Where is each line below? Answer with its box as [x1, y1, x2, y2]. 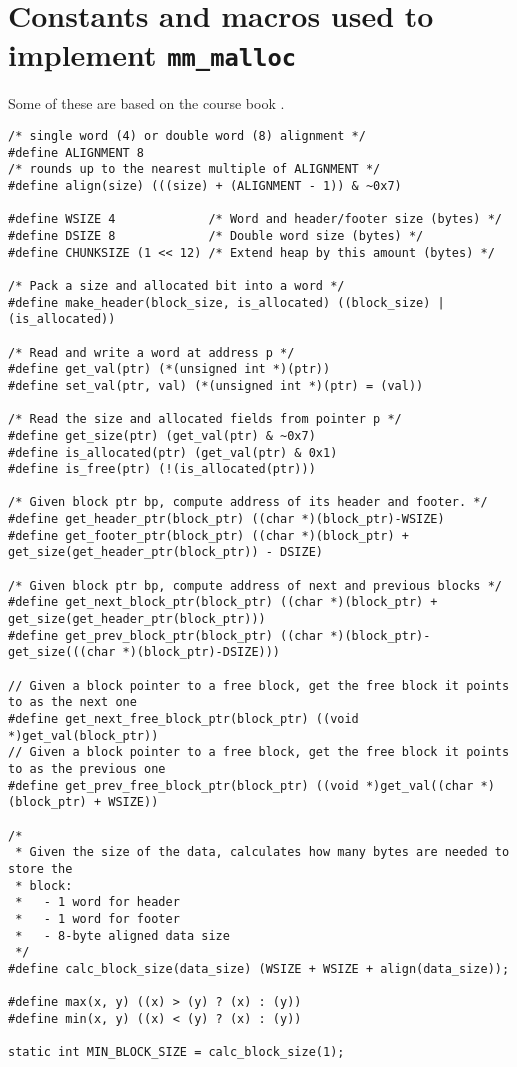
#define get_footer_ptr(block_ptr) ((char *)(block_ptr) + [8, 528, 409, 543]
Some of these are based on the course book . [8, 93, 285, 114]
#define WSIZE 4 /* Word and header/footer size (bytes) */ [8, 212, 502, 227]
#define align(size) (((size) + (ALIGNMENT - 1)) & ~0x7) [8, 179, 402, 193]
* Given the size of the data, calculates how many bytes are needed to [15, 845, 510, 860]
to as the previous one [8, 761, 166, 776]
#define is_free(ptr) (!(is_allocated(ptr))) [8, 462, 316, 477]
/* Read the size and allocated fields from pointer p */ [8, 412, 402, 427]
